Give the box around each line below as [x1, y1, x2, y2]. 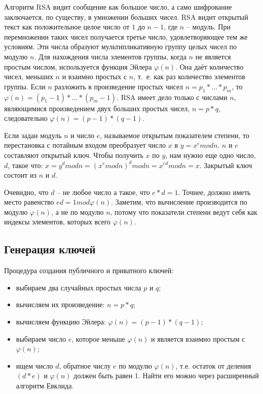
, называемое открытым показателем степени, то [100, 129, 249, 140]
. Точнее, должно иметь [178, 186, 251, 197]
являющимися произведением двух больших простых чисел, [4, 103, 190, 113]
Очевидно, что [4, 186, 49, 197]
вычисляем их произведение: [16, 299, 105, 310]
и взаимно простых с [62, 71, 127, 82]
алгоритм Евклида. [16, 380, 74, 391]
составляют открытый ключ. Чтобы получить [4, 149, 143, 160]
